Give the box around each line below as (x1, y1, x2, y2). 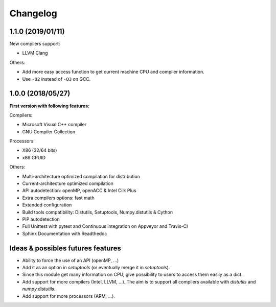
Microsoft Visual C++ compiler (22, 122, 87, 128)
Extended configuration (22, 202, 72, 208)
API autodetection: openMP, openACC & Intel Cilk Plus (22, 187, 136, 194)
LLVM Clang (22, 50, 48, 56)
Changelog (9, 8, 57, 19)
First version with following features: (9, 103, 89, 109)
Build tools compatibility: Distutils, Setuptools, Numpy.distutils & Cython (22, 209, 173, 215)
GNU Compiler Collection (22, 128, 76, 135)
